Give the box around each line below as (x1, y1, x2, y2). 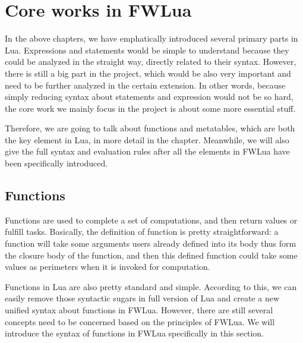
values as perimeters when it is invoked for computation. (5, 260, 210, 273)
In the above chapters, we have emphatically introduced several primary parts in (5, 32, 298, 45)
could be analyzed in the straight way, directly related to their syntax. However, (5, 55, 296, 68)
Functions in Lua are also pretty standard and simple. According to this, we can (5, 280, 297, 292)
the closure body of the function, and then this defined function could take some (5, 248, 298, 261)
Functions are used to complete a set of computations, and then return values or (5, 213, 298, 226)
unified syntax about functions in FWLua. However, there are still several (5, 304, 273, 316)
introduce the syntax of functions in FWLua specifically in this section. (5, 327, 264, 339)
